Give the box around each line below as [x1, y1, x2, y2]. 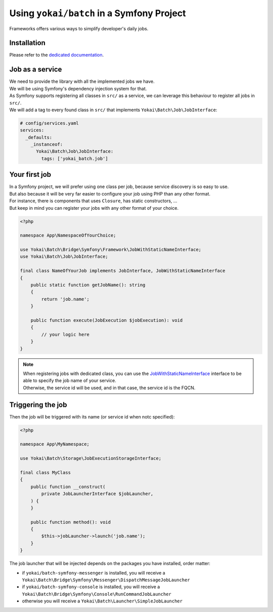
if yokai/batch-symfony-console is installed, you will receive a [22, 584, 160, 590]
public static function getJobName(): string [30, 282, 146, 288]
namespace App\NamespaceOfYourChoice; [20, 232, 116, 239]
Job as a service [9, 65, 62, 74]
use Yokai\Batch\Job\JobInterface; [20, 254, 108, 260]
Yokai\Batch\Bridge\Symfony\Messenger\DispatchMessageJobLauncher [22, 577, 191, 583]
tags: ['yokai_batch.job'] [41, 156, 108, 161]
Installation [9, 38, 45, 48]
